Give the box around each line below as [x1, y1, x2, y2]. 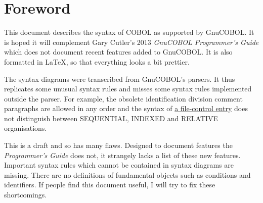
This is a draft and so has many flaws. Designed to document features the [4, 140, 233, 150]
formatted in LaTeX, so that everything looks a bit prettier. [4, 56, 190, 67]
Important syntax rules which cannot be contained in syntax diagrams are [4, 160, 234, 170]
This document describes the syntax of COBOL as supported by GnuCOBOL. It [4, 27, 254, 37]
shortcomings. [4, 189, 47, 200]
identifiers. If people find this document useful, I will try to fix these [4, 179, 215, 190]
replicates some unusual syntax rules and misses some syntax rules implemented [4, 83, 252, 94]
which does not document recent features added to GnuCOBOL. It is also [4, 46, 233, 57]
